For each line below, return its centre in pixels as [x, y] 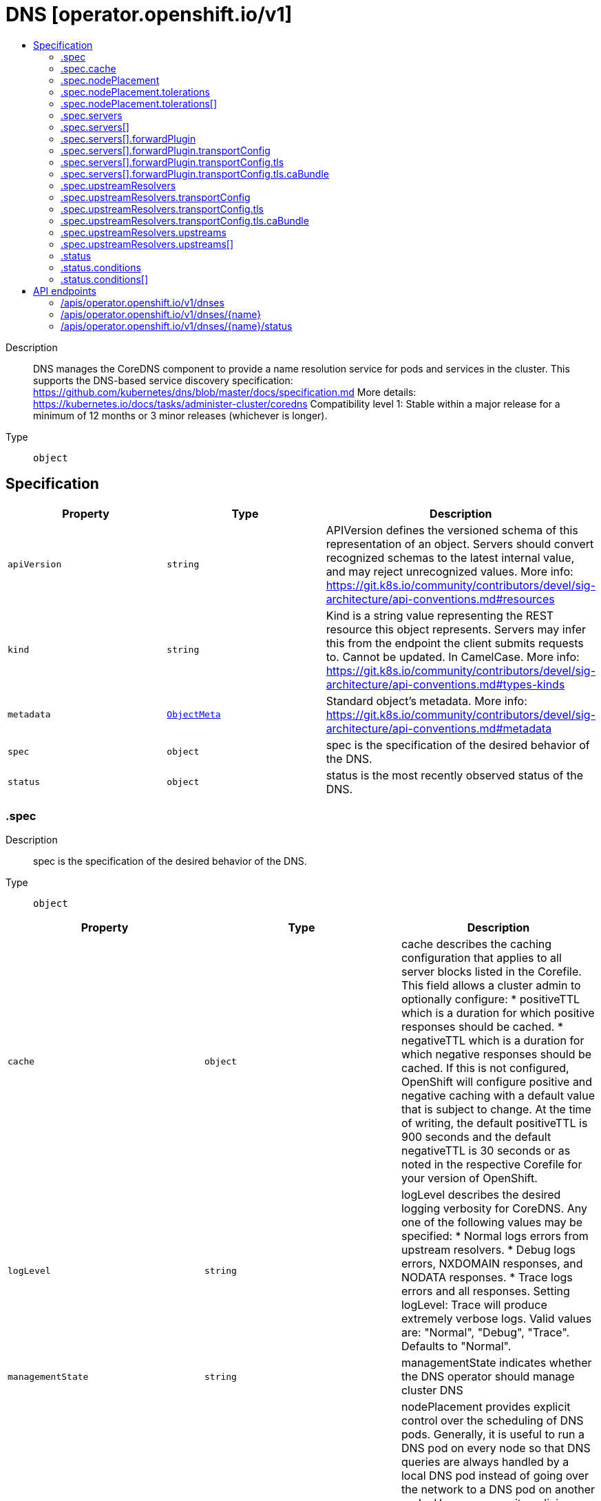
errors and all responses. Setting [485, 1291]
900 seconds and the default [476, 1137]
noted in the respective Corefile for [492, 1165]
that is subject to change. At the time [496, 1110]
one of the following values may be [492, 1222]
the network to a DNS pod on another [498, 1490]
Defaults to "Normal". [456, 1346]
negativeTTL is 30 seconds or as [486, 1151]
